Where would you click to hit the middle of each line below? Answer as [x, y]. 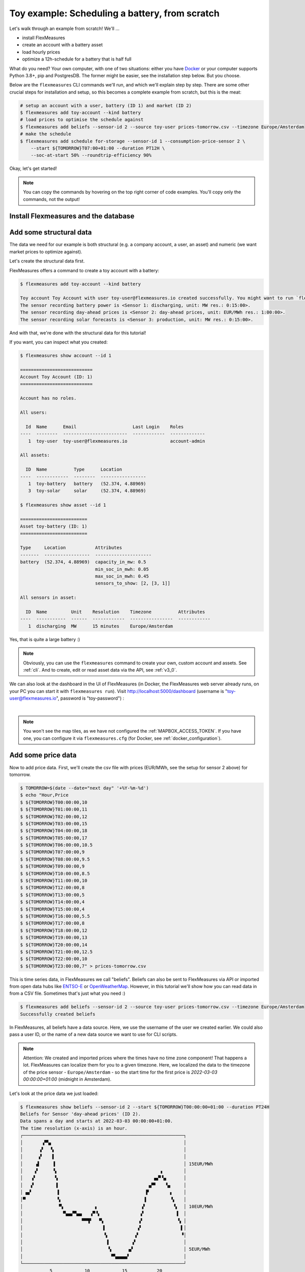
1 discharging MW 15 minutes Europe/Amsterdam [101, 626]
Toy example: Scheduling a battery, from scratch [114, 13]
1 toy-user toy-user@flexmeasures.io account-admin [117, 441]
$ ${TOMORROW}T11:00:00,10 [54, 881]
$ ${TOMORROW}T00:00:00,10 [54, 802]
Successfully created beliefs [58, 1014]
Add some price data [43, 755]
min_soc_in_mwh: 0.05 [122, 569]
